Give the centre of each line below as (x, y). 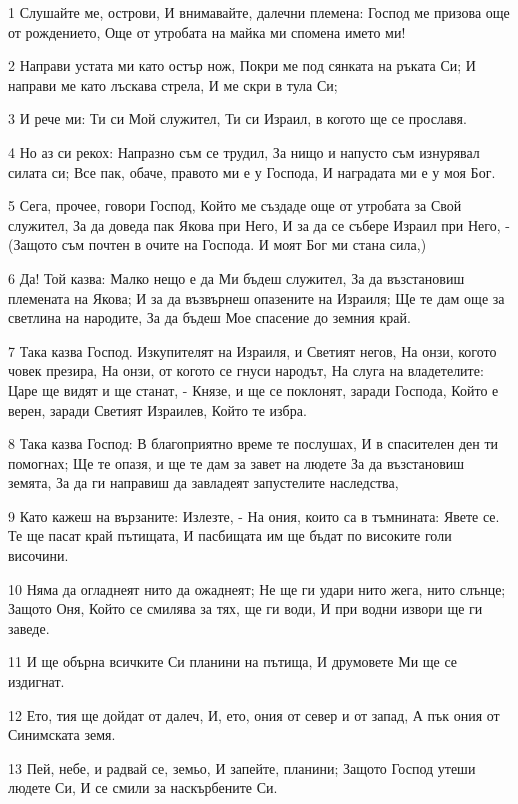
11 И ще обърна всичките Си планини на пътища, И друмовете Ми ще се (233, 661)
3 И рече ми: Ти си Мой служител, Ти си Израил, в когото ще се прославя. (237, 118)
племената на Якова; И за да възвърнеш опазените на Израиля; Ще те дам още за (256, 297)
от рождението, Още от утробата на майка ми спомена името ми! (207, 31)
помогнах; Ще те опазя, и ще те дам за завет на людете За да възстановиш (236, 462)
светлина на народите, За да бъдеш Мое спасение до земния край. (209, 317)
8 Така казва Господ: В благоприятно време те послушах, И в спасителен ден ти (253, 443)
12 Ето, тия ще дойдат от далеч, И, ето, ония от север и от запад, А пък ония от (254, 714)
